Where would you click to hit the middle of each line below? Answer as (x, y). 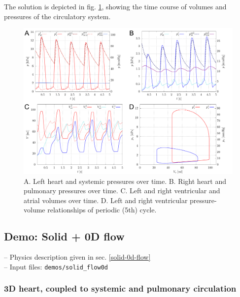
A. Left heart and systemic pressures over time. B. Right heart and (125, 181)
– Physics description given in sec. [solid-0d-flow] (77, 257)
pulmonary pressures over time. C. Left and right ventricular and (122, 191)
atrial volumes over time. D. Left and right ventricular (106, 200)
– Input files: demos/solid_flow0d (56, 266)
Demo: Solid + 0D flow (64, 236)
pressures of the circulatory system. (57, 16)
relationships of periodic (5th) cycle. (102, 210)
